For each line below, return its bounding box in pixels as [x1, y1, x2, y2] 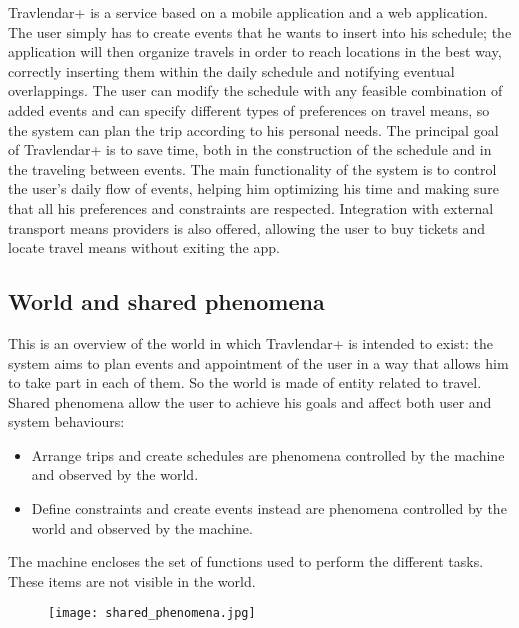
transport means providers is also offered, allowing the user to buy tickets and [8, 217, 486, 238]
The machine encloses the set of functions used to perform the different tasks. [8, 551, 484, 572]
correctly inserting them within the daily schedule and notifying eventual [8, 60, 455, 81]
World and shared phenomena [8, 286, 325, 317]
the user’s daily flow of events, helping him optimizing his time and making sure [8, 178, 499, 199]
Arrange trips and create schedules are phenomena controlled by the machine [31, 444, 505, 465]
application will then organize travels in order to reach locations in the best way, [8, 41, 502, 62]
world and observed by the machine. [31, 517, 253, 538]
